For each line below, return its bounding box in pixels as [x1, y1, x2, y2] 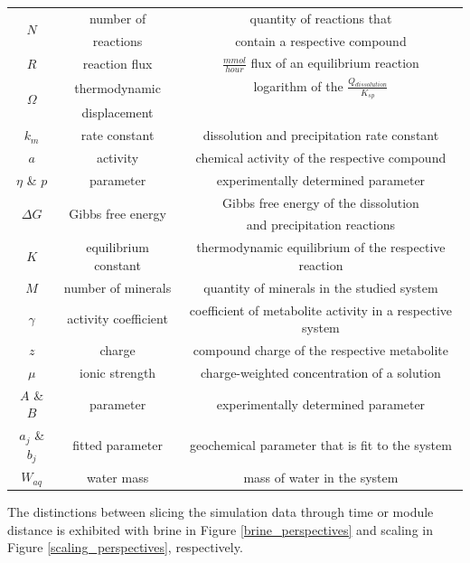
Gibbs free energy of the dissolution [222, 192, 419, 211]
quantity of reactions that [249, 8, 392, 27]
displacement [81, 103, 154, 122]
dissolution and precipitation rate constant [202, 126, 439, 145]
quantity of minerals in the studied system [203, 277, 438, 296]
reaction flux [82, 53, 153, 72]
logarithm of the [253, 76, 343, 95]
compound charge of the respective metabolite [193, 341, 448, 360]
